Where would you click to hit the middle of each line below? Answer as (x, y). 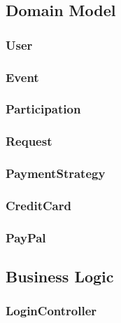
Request (29, 141)
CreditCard (38, 205)
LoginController (51, 311)
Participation (43, 109)
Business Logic (60, 276)
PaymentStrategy (56, 173)
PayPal (26, 237)
